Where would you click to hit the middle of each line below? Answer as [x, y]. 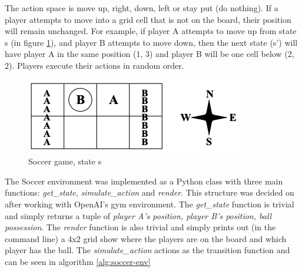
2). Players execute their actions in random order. [94, 65]
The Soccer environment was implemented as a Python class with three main [144, 181]
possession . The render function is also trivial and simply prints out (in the [140, 227]
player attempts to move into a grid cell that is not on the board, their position [148, 19]
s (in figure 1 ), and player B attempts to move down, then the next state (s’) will [151, 42]
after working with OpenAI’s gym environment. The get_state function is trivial [150, 204]
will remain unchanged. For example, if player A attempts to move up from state [151, 31]
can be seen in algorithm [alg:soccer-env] [78, 261]
